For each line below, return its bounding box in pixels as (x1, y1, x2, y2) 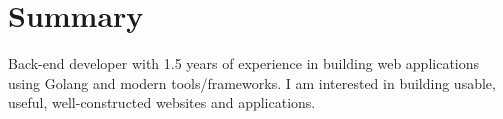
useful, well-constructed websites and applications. (8, 92, 316, 113)
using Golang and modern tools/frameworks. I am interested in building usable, (8, 72, 496, 93)
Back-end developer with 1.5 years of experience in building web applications (8, 53, 480, 74)
